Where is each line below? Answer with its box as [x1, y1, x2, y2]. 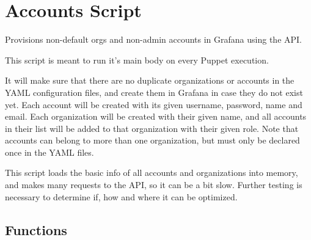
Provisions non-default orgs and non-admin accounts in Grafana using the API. [5, 33, 302, 46]
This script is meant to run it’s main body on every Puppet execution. [5, 53, 269, 66]
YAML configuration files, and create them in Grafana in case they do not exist [5, 85, 303, 98]
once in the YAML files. [5, 145, 94, 158]
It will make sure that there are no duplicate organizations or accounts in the [5, 74, 295, 87]
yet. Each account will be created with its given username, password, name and [5, 98, 302, 111]
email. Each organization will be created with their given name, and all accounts [5, 110, 307, 123]
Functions [5, 220, 67, 239]
